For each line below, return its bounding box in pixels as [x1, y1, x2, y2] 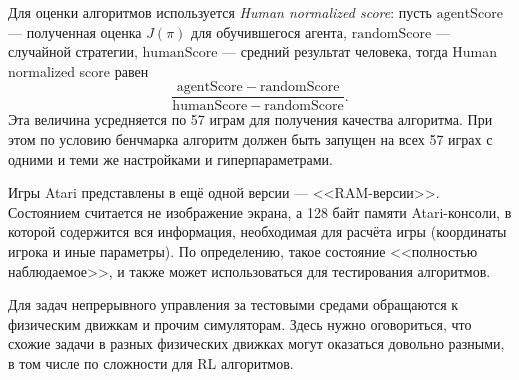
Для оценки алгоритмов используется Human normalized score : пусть [8, 2, 432, 22]
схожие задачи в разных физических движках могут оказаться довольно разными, [8, 333, 505, 354]
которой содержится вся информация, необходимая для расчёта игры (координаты [8, 221, 507, 242]
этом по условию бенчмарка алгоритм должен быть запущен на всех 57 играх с [8, 129, 493, 150]
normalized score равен [8, 60, 149, 81]
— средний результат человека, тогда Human [222, 41, 498, 62]
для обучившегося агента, [191, 21, 347, 42]
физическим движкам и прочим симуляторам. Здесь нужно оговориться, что [8, 313, 472, 334]
